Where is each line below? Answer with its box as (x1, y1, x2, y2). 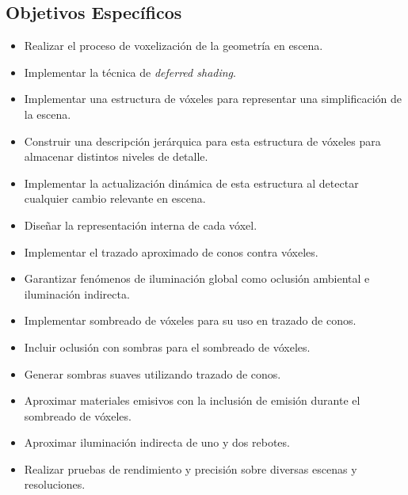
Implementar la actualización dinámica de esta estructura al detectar (24, 174, 359, 191)
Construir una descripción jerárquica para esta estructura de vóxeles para (24, 132, 381, 149)
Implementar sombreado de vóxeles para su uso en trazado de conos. (24, 312, 357, 329)
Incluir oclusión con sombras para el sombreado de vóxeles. (24, 338, 311, 355)
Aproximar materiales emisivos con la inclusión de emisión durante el (24, 392, 360, 409)
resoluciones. (24, 476, 86, 493)
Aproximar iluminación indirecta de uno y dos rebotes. (24, 434, 290, 451)
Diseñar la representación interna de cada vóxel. (24, 216, 257, 233)
